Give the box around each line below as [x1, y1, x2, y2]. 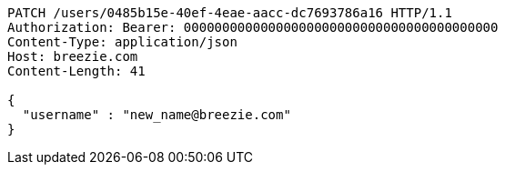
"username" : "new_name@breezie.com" [22, 107, 291, 122]
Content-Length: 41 [7, 64, 146, 78]
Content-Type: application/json [7, 35, 237, 49]
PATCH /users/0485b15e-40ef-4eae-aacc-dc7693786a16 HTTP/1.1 [7, 5, 452, 20]
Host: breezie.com [7, 49, 138, 64]
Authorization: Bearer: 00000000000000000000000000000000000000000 [7, 20, 499, 35]
